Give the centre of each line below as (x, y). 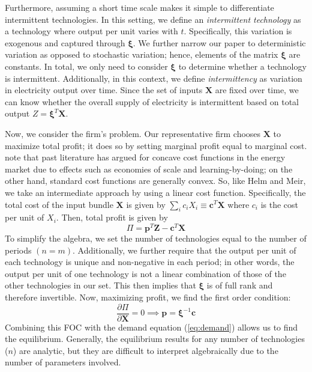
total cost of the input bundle (59, 204)
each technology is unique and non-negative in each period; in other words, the (150, 262)
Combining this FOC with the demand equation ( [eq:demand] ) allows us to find (151, 327)
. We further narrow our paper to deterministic (219, 42)
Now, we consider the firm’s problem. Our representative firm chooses (133, 133)
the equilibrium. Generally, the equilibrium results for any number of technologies (155, 339)
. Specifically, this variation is (238, 31)
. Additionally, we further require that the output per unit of (184, 250)
